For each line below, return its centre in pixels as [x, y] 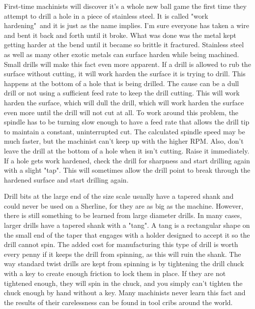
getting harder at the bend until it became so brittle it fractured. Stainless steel [124, 45]
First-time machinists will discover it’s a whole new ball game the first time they [125, 6]
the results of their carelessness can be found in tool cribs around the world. [118, 302]
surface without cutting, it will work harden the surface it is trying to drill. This [125, 74]
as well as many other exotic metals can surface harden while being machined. [122, 54]
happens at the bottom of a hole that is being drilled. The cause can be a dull [122, 83]
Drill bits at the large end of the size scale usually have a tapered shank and [119, 196]
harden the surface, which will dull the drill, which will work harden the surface [124, 102]
